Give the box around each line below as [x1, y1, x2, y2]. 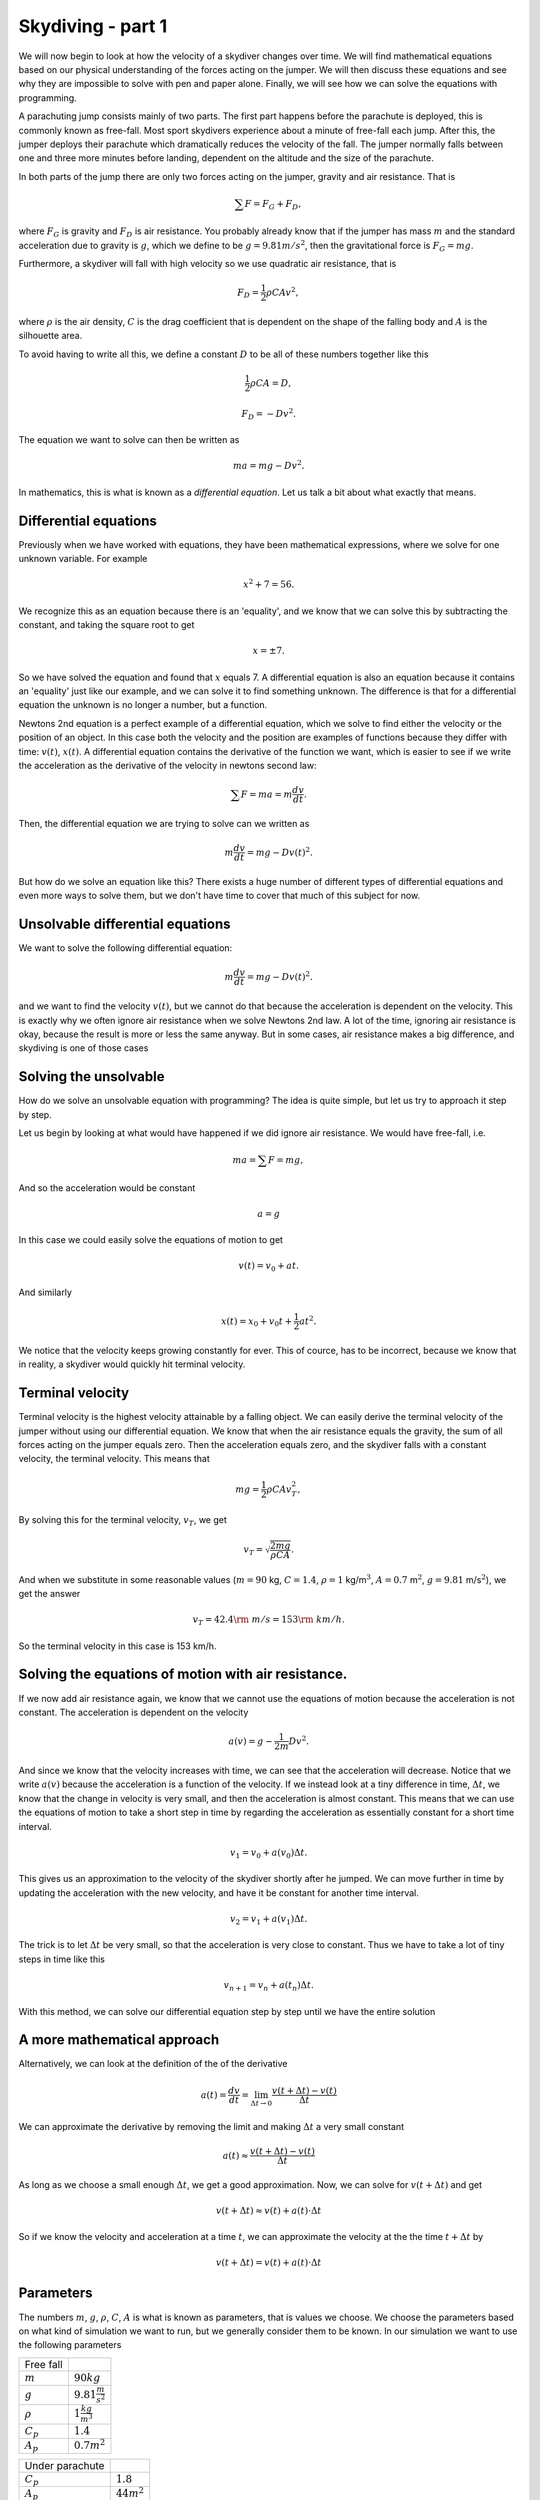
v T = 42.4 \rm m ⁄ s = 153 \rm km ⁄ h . [192, 1614, 345, 1627]
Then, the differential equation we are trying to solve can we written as [18, 818, 310, 829]
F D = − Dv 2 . [241, 406, 297, 422]
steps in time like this [18, 1953, 105, 1965]
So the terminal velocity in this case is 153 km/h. [18, 1640, 217, 1652]
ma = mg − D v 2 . [232, 458, 305, 472]
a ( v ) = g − [228, 1735, 274, 1747]
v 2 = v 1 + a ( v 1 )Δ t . [230, 1913, 308, 1927]
